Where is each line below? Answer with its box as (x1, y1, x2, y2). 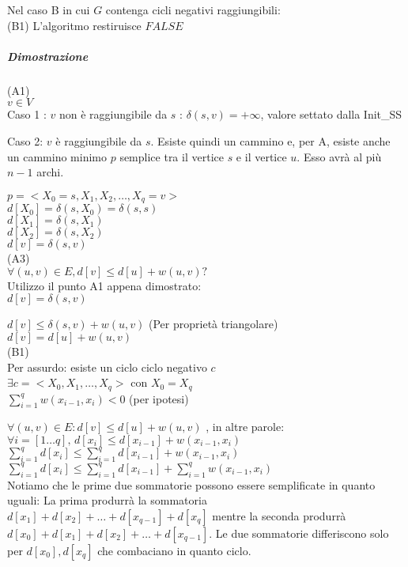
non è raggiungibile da (59, 106, 168, 123)
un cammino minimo (7, 148, 107, 164)
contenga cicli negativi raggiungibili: (105, 2, 281, 17)
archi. (36, 164, 64, 180)
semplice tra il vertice (119, 148, 224, 164)
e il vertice (236, 148, 287, 164)
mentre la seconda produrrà (212, 507, 346, 524)
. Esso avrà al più (297, 148, 382, 164)
